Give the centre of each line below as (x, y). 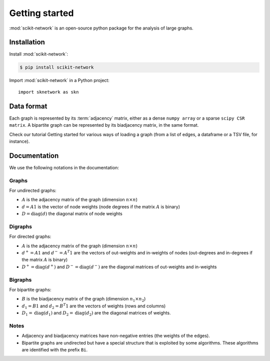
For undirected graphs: (33, 190)
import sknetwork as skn (48, 92)
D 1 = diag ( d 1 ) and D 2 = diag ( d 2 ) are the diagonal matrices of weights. (96, 313)
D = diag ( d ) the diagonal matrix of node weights (72, 214)
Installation (27, 42)
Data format (28, 106)
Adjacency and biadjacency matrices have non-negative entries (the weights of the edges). (116, 336)
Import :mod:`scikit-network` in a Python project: (59, 81)
